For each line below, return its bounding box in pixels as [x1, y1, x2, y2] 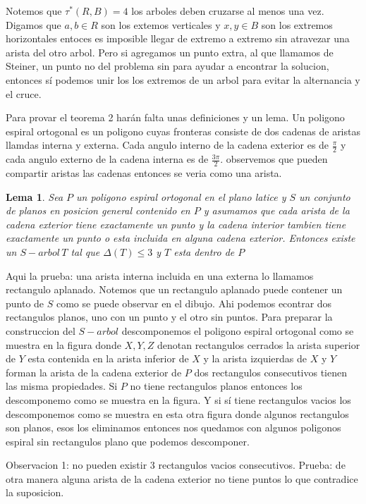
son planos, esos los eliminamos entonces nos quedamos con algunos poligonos [6, 420, 341, 435]
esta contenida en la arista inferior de [28, 351, 189, 366]
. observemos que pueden [220, 152, 328, 166]
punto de [6, 295, 44, 310]
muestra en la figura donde [6, 337, 121, 352]
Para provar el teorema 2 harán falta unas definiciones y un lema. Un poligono [6, 110, 345, 125]
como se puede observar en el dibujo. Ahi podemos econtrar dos [56, 295, 332, 310]
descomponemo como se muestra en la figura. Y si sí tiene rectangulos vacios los [6, 392, 351, 407]
